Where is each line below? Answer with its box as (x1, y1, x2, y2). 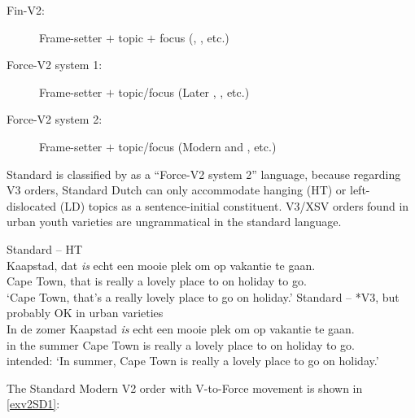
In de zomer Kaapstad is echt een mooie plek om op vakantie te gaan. (7, 320, 355, 337)
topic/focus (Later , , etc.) (118, 83, 250, 100)
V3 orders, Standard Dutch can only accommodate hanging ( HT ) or (7, 181, 347, 198)
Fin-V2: (7, 2, 45, 18)
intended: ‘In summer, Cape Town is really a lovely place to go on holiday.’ (7, 352, 379, 369)
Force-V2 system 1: (7, 56, 103, 73)
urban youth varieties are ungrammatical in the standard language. (7, 213, 342, 230)
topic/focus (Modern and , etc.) (118, 137, 277, 155)
